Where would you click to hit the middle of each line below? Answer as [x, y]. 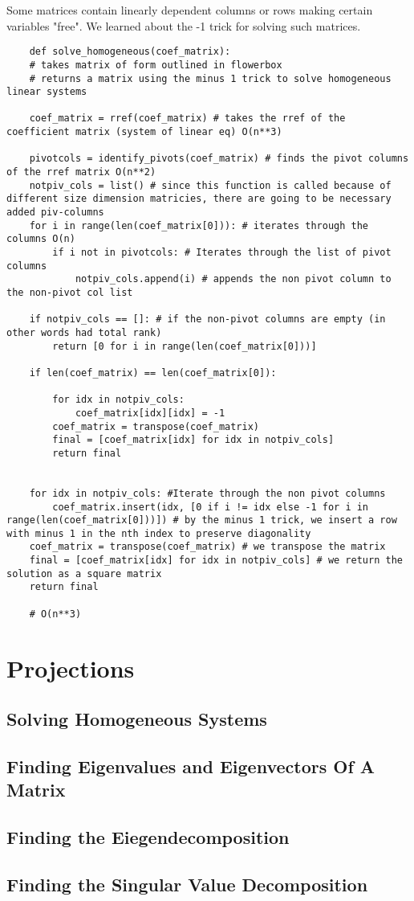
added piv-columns [55, 213]
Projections [71, 668]
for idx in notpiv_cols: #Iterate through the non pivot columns [207, 493]
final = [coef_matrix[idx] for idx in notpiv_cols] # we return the [216, 561]
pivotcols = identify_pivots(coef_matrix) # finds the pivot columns [219, 159]
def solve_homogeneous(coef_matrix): [130, 52]
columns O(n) [41, 239]
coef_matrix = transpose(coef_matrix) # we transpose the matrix [207, 547]
